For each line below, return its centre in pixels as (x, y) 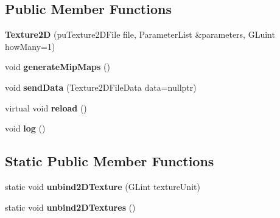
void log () (25, 128)
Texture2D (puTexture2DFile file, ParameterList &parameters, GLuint (140, 34)
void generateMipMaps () (58, 67)
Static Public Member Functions (110, 161)
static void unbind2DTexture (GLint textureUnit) (103, 186)
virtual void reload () (46, 107)
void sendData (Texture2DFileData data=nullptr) (101, 87)
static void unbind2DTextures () (70, 207)
